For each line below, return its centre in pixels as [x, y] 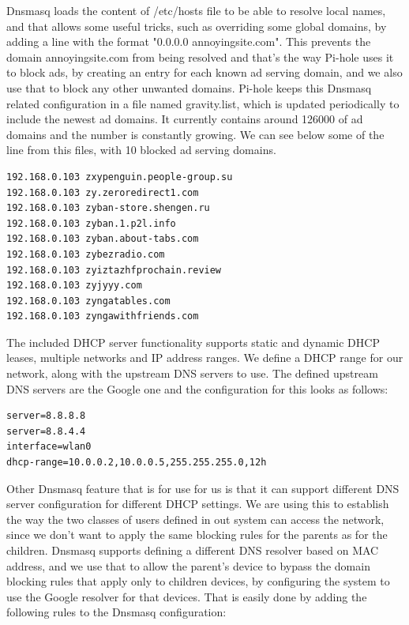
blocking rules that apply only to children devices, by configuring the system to [198, 581]
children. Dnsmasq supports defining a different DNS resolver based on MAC [193, 550]
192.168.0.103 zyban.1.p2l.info [91, 223]
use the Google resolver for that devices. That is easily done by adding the [187, 596]
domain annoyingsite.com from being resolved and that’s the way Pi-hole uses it [200, 56]
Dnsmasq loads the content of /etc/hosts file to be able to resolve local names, [196, 10]
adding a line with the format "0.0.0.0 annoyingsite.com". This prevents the [189, 41]
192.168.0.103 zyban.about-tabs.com [103, 239]
